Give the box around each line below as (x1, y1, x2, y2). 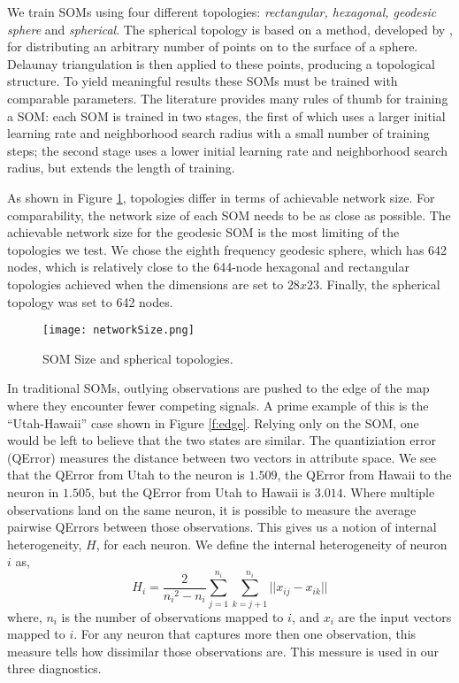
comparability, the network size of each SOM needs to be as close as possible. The (7, 205, 451, 224)
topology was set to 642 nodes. (7, 292, 173, 311)
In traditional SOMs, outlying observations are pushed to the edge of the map (7, 379, 430, 397)
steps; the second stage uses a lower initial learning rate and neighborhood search (7, 141, 448, 159)
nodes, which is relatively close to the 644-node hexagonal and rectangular (7, 257, 409, 276)
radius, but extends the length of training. (7, 158, 235, 177)
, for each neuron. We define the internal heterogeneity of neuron (96, 534, 448, 553)
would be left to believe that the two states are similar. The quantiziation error (7, 431, 436, 449)
